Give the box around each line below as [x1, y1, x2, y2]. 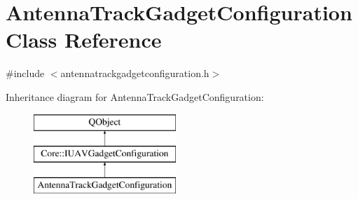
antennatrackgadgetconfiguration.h [60, 66, 209, 81]
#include [6, 66, 45, 81]
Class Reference [6, 25, 162, 54]
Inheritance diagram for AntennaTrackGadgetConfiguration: [6, 89, 264, 104]
